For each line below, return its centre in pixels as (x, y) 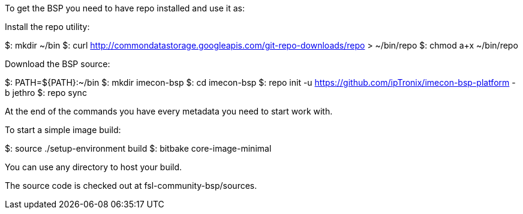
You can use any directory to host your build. (94, 167)
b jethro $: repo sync (46, 93)
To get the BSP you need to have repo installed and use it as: (125, 8)
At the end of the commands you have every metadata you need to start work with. (169, 111)
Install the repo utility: (47, 27)
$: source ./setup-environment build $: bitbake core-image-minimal (138, 148)
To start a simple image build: (63, 130)
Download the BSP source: (58, 64)
